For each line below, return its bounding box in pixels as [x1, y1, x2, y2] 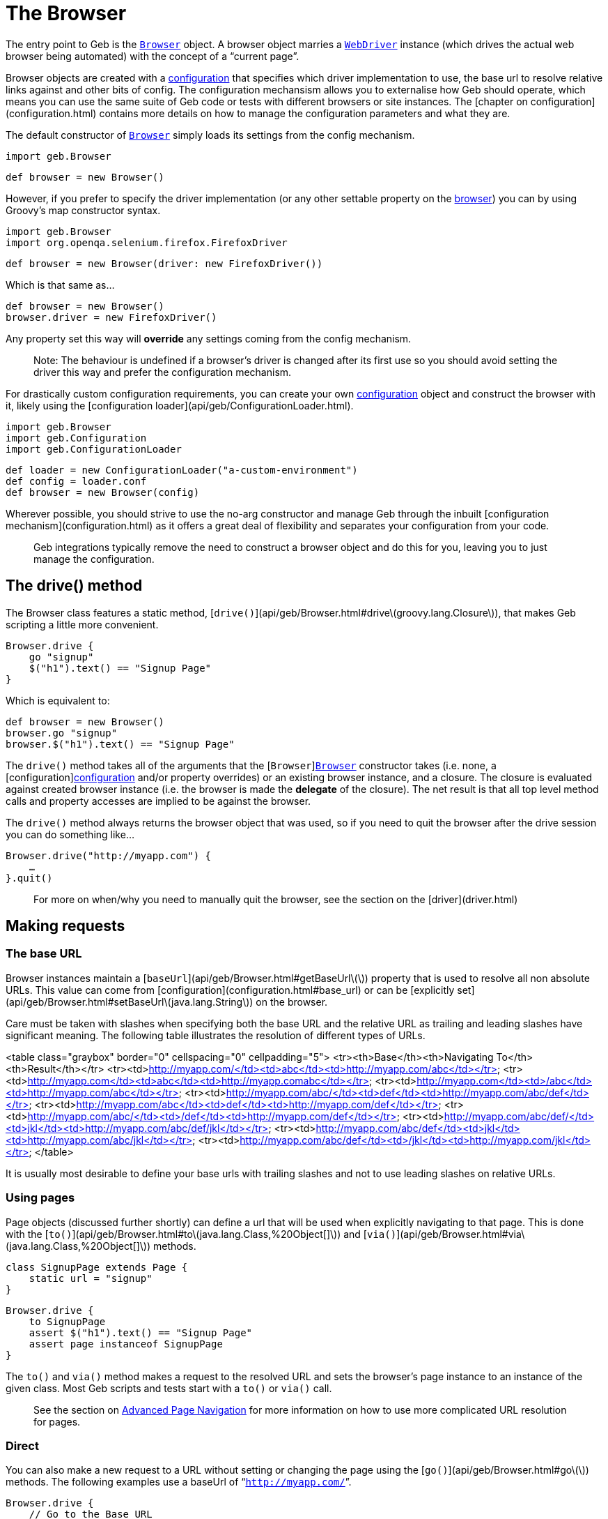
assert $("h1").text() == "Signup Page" [29, 1327, 253, 1338]
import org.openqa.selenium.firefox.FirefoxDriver [6, 236, 288, 248]
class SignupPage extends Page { [6, 1261, 188, 1273]
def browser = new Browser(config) [6, 486, 200, 498]
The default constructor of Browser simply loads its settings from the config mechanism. [6, 128, 415, 141]
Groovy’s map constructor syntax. [6, 204, 161, 216]
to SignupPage [29, 1315, 106, 1327]
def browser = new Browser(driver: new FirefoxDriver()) [6, 257, 323, 269]
